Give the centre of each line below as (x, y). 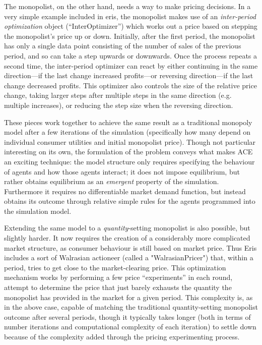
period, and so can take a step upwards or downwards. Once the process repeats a (131, 55)
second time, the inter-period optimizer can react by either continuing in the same (131, 65)
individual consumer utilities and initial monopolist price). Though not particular (130, 141)
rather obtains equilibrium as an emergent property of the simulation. (112, 181)
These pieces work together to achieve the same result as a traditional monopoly (128, 122)
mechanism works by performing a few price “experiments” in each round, (118, 277)
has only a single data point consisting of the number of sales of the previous (123, 46)
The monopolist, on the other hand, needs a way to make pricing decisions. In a (127, 6)
